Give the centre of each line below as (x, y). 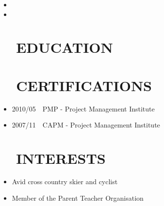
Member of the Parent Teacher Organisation (78, 198)
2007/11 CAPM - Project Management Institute (86, 125)
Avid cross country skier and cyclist (65, 181)
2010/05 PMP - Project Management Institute (83, 108)
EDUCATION (65, 47)
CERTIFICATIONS (84, 85)
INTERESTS (61, 158)
